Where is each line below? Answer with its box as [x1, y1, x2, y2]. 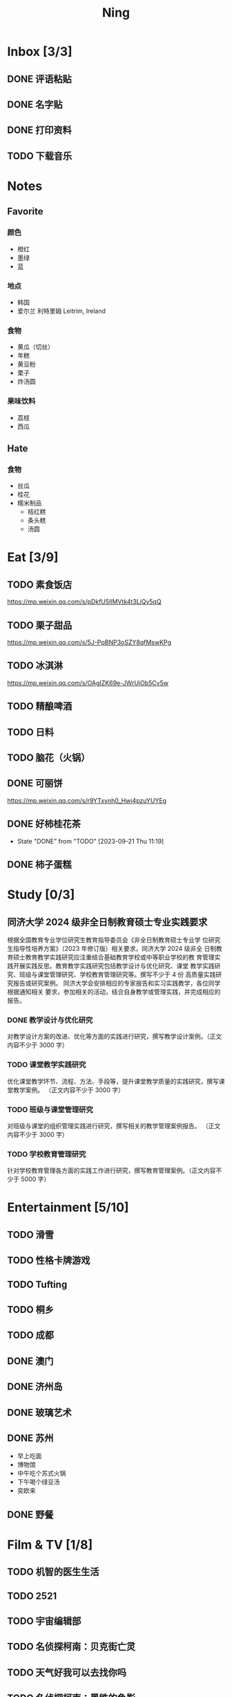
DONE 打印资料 [7, 125, 72, 136]
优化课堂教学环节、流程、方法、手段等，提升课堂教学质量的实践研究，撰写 [7, 1077, 219, 1085]
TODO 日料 [7, 726, 54, 738]
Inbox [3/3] [7, 44, 72, 60]
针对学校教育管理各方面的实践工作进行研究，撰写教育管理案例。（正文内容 [7, 1166, 216, 1174]
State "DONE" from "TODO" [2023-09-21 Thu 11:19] [17, 837, 164, 845]
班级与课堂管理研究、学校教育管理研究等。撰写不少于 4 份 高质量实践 [19, 970, 216, 979]
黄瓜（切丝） [17, 343, 54, 351]
